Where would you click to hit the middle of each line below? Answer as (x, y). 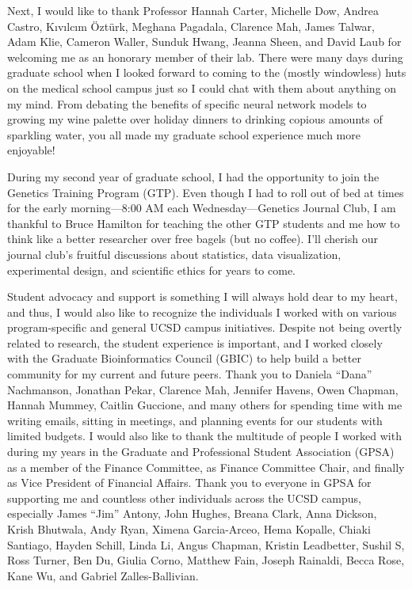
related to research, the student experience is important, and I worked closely (195, 342)
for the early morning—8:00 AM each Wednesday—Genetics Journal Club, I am (202, 208)
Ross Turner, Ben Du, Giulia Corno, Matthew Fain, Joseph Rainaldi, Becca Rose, (206, 560)
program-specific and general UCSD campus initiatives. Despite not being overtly (205, 327)
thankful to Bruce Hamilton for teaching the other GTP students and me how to (204, 223)
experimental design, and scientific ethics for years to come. (151, 270)
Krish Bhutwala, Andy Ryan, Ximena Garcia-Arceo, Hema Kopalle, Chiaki (189, 529)
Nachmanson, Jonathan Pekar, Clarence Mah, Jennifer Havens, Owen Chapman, (203, 389)
